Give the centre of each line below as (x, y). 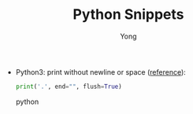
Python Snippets (128, 15)
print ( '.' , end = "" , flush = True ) (69, 86)
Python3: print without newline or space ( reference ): (101, 72)
